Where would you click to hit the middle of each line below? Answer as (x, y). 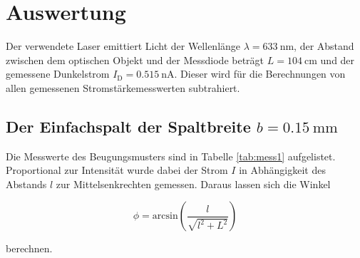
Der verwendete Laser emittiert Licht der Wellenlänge (123, 46)
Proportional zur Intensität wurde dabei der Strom (117, 170)
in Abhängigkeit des (282, 170)
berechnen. (29, 248)
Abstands (26, 184)
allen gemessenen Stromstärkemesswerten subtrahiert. (123, 87)
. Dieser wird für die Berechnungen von (260, 74)
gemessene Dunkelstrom (58, 74)
